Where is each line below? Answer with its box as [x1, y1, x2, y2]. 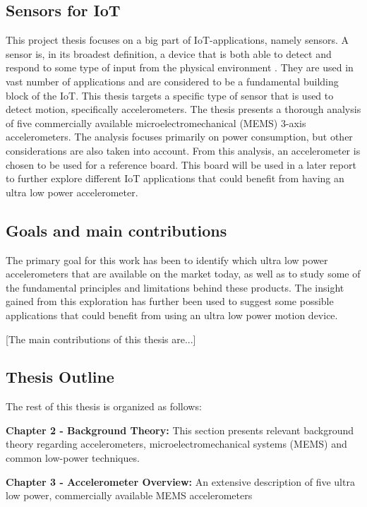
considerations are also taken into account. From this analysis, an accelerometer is [6, 143, 361, 157]
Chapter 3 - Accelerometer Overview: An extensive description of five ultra [6, 474, 355, 489]
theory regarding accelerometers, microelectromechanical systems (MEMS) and [6, 436, 347, 451]
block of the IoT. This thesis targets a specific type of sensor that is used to [6, 88, 334, 102]
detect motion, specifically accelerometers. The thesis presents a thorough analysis [6, 102, 361, 117]
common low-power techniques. [6, 451, 140, 465]
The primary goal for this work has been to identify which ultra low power [6, 252, 328, 267]
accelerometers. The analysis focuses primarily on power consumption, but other [6, 129, 353, 144]
